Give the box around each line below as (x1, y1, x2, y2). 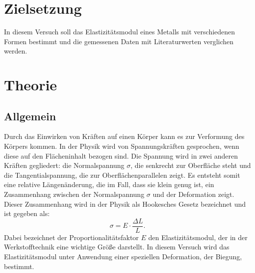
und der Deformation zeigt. (153, 189, 234, 199)
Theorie (4, 75, 57, 95)
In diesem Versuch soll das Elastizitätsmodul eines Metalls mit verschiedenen (4, 27, 235, 37)
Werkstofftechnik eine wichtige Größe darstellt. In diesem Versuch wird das (4, 242, 229, 252)
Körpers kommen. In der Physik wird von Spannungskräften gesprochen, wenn (4, 141, 239, 151)
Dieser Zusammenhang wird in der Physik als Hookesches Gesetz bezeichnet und (4, 198, 246, 209)
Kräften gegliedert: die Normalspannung (4, 160, 125, 170)
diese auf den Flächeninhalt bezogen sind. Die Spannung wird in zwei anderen (4, 150, 238, 161)
